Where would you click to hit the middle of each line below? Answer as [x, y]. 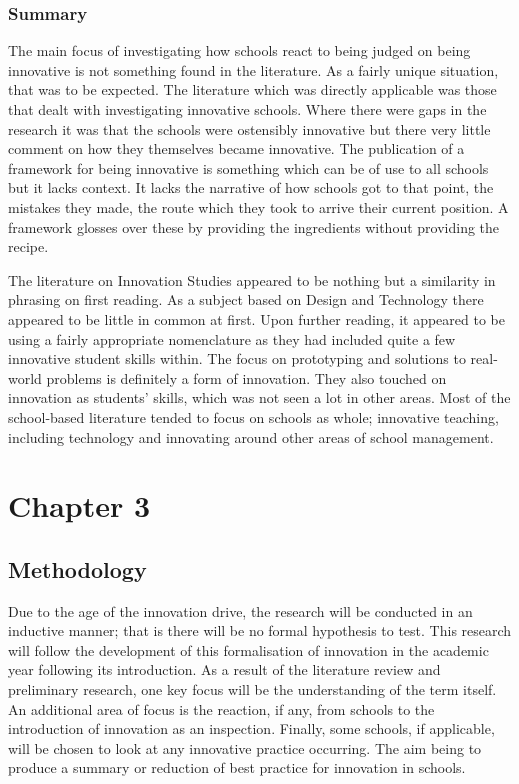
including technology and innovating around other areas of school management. [251, 436]
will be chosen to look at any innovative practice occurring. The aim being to [245, 747]
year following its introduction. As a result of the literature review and [224, 669]
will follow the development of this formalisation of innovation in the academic [248, 649]
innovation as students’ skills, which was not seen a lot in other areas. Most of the [259, 397]
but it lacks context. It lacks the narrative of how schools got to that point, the [251, 187]
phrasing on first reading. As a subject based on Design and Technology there [246, 299]
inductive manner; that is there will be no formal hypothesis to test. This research [260, 630]
